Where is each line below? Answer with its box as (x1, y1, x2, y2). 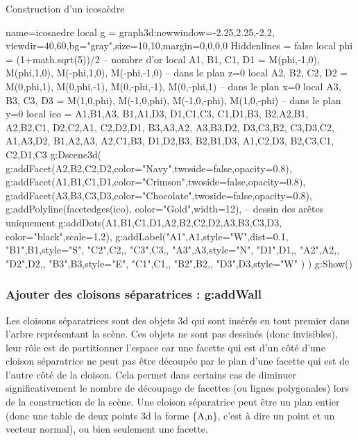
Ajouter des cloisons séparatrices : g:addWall (6, 285, 262, 303)
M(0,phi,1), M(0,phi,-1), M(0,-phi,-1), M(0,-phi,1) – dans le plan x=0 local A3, (6, 78, 341, 93)
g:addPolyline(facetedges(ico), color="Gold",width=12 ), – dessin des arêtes (6, 201, 324, 216)
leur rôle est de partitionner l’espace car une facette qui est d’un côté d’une (6, 340, 325, 354)
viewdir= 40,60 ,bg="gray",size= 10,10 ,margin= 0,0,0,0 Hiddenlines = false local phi (6, 38, 353, 53)
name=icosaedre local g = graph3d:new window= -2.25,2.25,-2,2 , (6, 24, 275, 39)
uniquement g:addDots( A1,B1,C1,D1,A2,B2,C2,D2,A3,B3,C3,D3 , (6, 215, 282, 229)
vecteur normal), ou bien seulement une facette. (6, 422, 208, 436)
